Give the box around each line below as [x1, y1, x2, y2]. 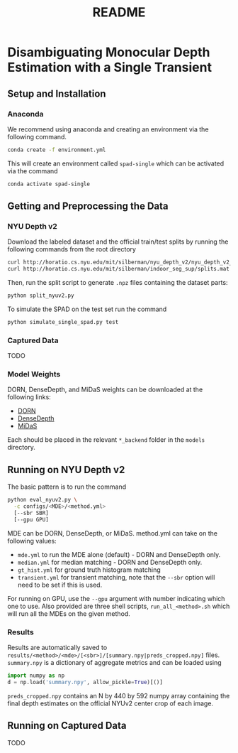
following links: [7, 393, 51, 401]
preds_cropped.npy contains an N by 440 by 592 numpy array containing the [7, 691, 230, 700]
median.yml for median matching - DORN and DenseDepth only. [17, 558, 203, 566]
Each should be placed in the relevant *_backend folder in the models [7, 435, 205, 444]
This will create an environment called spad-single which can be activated [7, 159, 225, 168]
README [92, 4, 146, 21]
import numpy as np [7, 672, 65, 679]
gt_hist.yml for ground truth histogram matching [17, 565, 161, 574]
